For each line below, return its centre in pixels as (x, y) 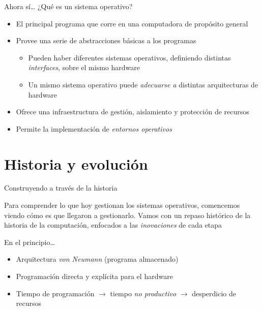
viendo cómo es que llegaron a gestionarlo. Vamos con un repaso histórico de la (127, 215)
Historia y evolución (76, 163)
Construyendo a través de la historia (61, 188)
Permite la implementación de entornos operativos (94, 128)
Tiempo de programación (55, 293)
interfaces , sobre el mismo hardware (84, 67)
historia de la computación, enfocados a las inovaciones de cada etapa (113, 225)
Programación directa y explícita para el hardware (94, 276)
